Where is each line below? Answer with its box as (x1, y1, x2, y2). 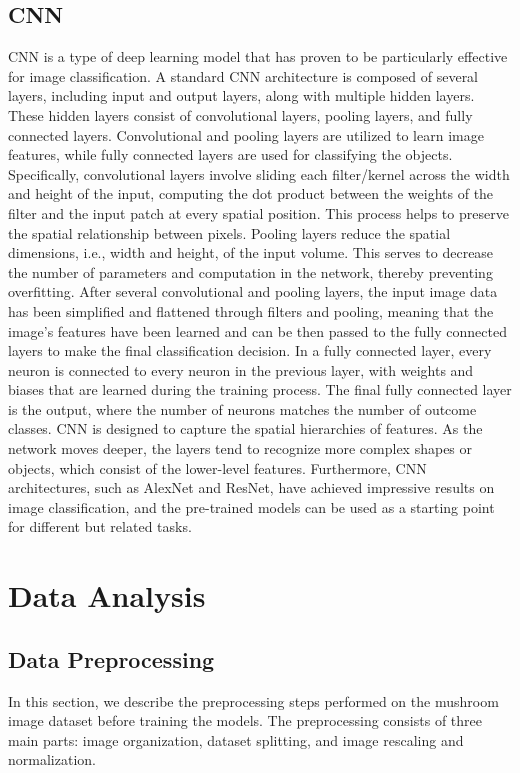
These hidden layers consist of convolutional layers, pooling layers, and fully (8, 104, 473, 125)
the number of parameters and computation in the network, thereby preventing (8, 261, 493, 282)
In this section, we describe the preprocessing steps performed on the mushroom (8, 690, 499, 711)
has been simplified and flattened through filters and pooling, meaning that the (8, 300, 494, 321)
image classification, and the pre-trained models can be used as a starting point (8, 496, 495, 517)
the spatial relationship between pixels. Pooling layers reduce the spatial (8, 222, 451, 243)
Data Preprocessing (8, 643, 215, 674)
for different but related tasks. (8, 516, 192, 537)
